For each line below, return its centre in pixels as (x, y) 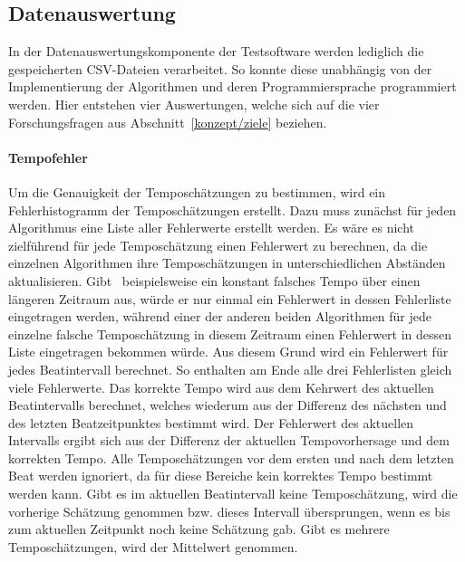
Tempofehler (48, 157)
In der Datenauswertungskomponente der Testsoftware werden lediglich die (216, 51)
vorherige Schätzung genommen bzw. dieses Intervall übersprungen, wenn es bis (229, 511)
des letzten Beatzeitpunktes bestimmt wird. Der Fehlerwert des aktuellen (211, 422)
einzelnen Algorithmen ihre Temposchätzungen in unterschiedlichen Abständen (227, 263)
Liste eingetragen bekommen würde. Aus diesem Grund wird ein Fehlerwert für (228, 352)
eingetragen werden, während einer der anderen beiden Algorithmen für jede (220, 316)
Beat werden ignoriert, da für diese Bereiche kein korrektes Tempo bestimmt (221, 476)
